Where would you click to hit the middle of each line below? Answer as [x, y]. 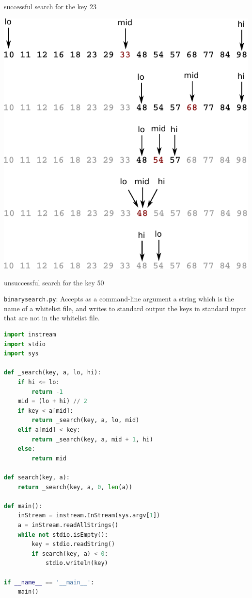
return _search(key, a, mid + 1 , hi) [92, 439]
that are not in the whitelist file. [52, 318]
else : [26, 449]
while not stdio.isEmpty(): [63, 535]
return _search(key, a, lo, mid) [86, 420]
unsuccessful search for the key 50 [54, 282]
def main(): [23, 506]
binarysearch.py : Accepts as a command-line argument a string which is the [119, 299]
